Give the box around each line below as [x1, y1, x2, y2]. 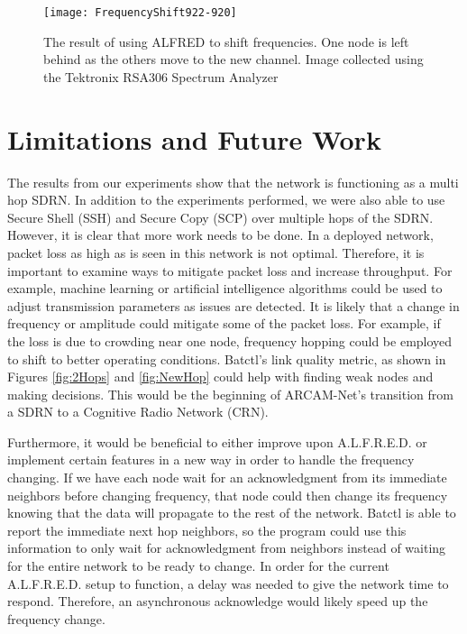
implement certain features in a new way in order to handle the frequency [7, 450, 415, 469]
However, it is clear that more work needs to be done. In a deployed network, [7, 225, 434, 244]
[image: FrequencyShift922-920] [43, 6, 237, 19]
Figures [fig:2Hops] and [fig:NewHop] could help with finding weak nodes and [7, 367, 434, 386]
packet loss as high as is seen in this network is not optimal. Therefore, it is [7, 243, 425, 262]
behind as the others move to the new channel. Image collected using [43, 50, 424, 69]
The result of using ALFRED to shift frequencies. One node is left [43, 32, 409, 51]
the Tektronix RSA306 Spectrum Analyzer [43, 67, 279, 86]
